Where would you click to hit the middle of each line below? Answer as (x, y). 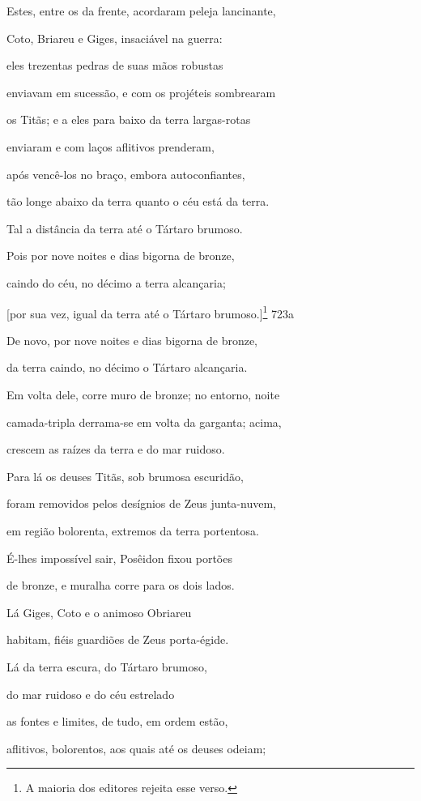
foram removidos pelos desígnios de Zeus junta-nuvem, (141, 503)
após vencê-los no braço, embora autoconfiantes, (126, 174)
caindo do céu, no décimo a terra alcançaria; (116, 282)
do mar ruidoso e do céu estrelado (91, 694)
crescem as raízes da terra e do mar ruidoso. (116, 449)
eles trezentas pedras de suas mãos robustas (115, 65)
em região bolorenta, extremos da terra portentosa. (133, 530)
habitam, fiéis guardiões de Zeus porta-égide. (118, 639)
